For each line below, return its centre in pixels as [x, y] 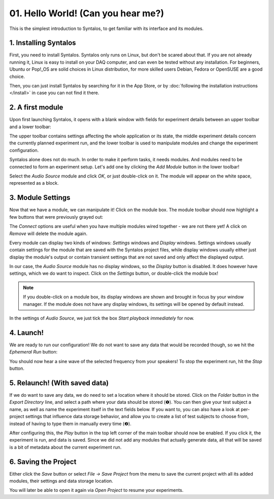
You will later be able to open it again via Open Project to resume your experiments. [96, 490]
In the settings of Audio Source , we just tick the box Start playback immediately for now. [102, 318]
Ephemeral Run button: [33, 352]
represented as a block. [34, 183]
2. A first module [36, 108]
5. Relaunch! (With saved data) [59, 383]
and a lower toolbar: [30, 127]
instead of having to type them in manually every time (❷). [70, 423]
